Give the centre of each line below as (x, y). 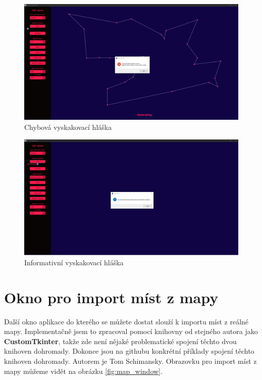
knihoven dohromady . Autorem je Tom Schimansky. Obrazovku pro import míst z (130, 361)
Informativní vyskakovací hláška (74, 262)
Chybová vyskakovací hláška (68, 127)
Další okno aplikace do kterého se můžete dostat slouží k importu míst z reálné (126, 321)
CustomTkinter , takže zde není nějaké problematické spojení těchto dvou (120, 341)
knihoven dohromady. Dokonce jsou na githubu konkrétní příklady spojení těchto (129, 351)
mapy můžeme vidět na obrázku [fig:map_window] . (83, 371)
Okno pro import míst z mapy (111, 297)
